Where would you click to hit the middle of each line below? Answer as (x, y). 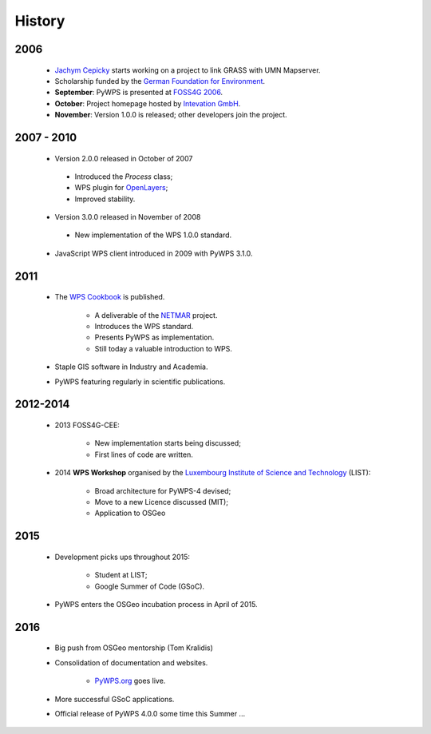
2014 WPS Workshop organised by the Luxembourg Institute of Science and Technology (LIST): (213, 473)
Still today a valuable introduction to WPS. (164, 348)
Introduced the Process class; (124, 177)
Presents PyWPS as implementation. (154, 337)
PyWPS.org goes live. (130, 681)
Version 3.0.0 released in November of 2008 (128, 217)
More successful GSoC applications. (115, 699)
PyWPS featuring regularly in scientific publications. (140, 381)
